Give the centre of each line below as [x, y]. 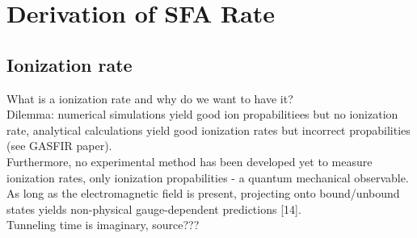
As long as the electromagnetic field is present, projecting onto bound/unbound [203, 193]
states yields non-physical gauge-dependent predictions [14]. [154, 209]
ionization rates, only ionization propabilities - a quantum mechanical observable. [208, 177]
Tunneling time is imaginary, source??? [103, 225]
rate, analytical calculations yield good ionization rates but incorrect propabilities [208, 129]
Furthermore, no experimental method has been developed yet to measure [190, 161]
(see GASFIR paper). [59, 146]
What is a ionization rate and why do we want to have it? [150, 98]
